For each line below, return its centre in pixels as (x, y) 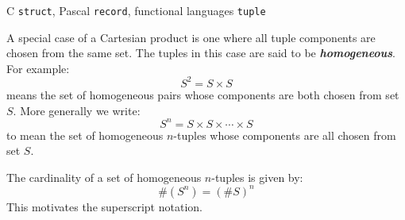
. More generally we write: (77, 110)
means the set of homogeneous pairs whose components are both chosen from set (203, 94)
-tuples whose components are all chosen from (285, 135)
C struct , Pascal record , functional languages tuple (136, 10)
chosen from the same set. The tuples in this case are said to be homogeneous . (201, 53)
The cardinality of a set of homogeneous (104, 177)
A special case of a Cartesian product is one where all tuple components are (191, 37)
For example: (38, 68)
